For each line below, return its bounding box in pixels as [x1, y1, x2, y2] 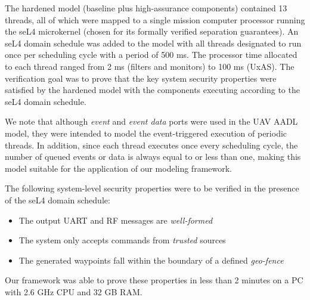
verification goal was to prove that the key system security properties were [5, 72, 277, 84]
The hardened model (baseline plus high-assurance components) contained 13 [5, 2, 287, 14]
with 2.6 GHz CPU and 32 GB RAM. [5, 285, 142, 298]
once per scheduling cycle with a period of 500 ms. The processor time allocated [5, 48, 297, 61]
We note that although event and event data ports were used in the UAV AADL [5, 115, 298, 128]
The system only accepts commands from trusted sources [18, 234, 226, 246]
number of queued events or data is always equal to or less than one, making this [5, 150, 301, 163]
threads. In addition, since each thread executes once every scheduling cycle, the [5, 138, 298, 151]
